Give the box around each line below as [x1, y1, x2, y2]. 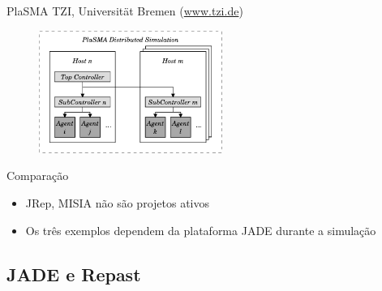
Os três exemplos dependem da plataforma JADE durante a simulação [25, 221, 376, 238]
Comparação [6, 167, 69, 184]
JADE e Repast [6, 261, 141, 286]
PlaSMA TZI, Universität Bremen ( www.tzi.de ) [6, 2, 243, 19]
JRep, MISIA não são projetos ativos [25, 194, 210, 211]
